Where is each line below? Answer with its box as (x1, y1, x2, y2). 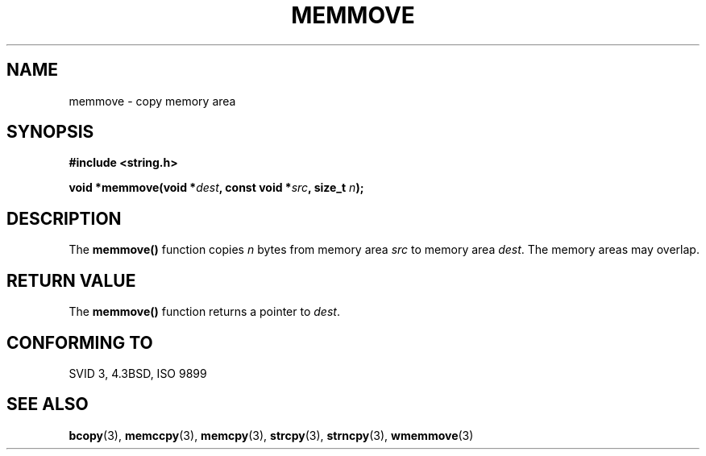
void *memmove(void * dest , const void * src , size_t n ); (69, 180, 364, 195)
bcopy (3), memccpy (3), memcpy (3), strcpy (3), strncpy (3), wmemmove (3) (69, 428, 474, 442)
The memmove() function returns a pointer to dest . (69, 305, 340, 319)
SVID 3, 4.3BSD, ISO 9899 (69, 366, 207, 380)
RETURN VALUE (6, 270, 136, 291)
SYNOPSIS (6, 122, 94, 143)
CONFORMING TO (6, 332, 153, 353)
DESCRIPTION (6, 208, 122, 229)
